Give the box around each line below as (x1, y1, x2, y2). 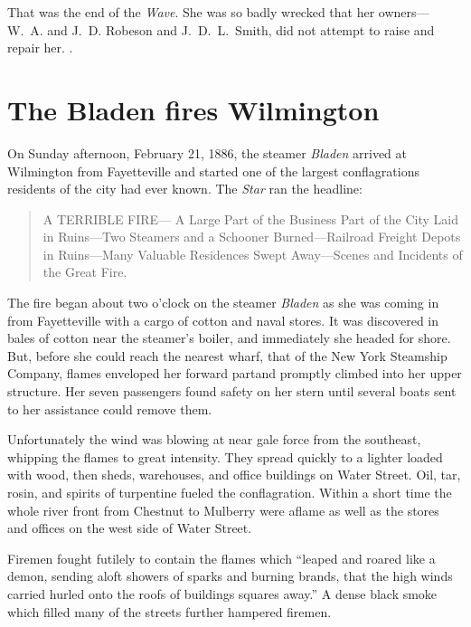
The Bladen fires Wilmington (7, 90, 380, 128)
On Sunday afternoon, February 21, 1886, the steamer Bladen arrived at (7, 143, 408, 162)
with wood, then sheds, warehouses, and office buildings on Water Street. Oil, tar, (7, 465, 461, 484)
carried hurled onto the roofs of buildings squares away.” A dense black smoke (7, 584, 438, 603)
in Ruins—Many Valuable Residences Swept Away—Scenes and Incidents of (42, 244, 463, 263)
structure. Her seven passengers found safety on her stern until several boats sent (7, 382, 457, 401)
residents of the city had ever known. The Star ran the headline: (7, 179, 363, 198)
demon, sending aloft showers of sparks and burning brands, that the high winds (7, 566, 453, 585)
